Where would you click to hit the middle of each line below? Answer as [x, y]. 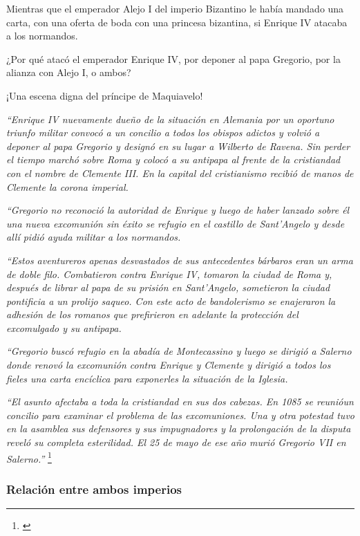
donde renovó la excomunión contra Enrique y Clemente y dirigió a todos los [169, 365]
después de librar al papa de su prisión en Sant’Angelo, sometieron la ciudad [168, 287]
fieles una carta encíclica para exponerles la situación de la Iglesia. [147, 378]
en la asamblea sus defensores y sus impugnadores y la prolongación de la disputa [179, 428]
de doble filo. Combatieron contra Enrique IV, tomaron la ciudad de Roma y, [169, 274]
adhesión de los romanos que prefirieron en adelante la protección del [152, 314]
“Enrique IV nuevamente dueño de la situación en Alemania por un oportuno [170, 119]
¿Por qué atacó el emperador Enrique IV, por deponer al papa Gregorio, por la [173, 58]
